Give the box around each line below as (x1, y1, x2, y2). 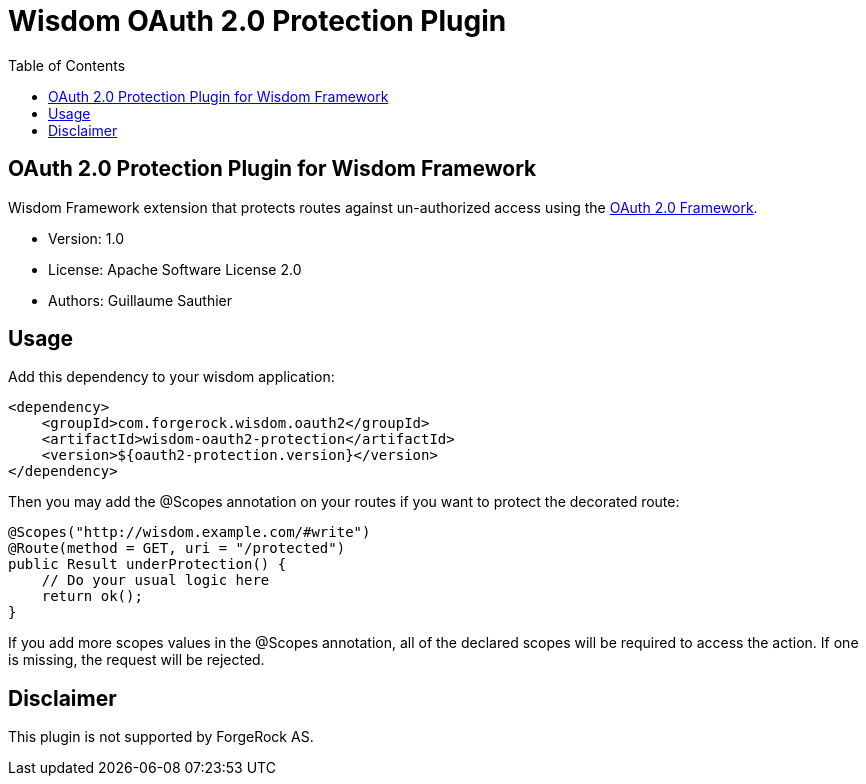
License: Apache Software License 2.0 (48, 260, 302, 278)
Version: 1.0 (48, 229, 125, 247)
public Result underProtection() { (8, 556, 287, 573)
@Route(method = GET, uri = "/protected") (8, 540, 346, 557)
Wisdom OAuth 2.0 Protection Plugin (8, 4, 507, 38)
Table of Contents (8, 56, 126, 74)
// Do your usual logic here (41, 572, 270, 589)
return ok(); (41, 588, 143, 605)
